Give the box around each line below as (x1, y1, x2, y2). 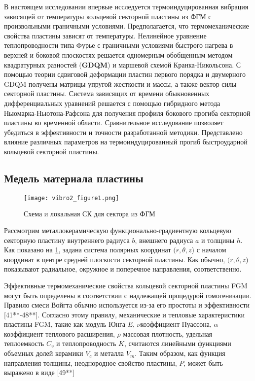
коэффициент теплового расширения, (4, 328, 115, 339)
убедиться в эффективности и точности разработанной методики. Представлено (4, 127, 243, 137)
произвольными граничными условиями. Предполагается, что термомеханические (4, 21, 249, 31)
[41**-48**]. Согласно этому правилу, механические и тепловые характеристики (4, 309, 245, 319)
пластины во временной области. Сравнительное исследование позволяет (4, 117, 223, 128)
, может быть (183, 357, 223, 368)
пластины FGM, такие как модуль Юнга (4, 319, 125, 329)
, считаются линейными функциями (124, 338, 231, 348)
